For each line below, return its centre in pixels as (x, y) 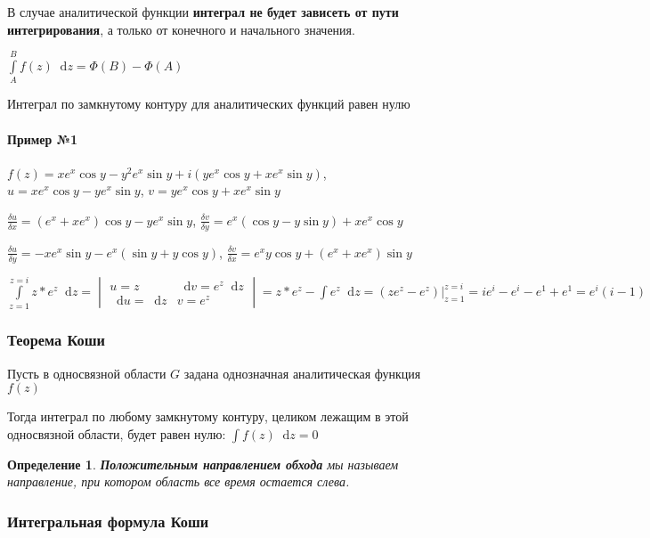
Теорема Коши (57, 340)
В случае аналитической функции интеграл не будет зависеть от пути (203, 12)
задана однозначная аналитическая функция (302, 373)
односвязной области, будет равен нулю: (117, 433)
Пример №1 (43, 139)
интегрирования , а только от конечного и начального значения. (181, 29)
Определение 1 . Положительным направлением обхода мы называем (203, 464)
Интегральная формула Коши (108, 521)
